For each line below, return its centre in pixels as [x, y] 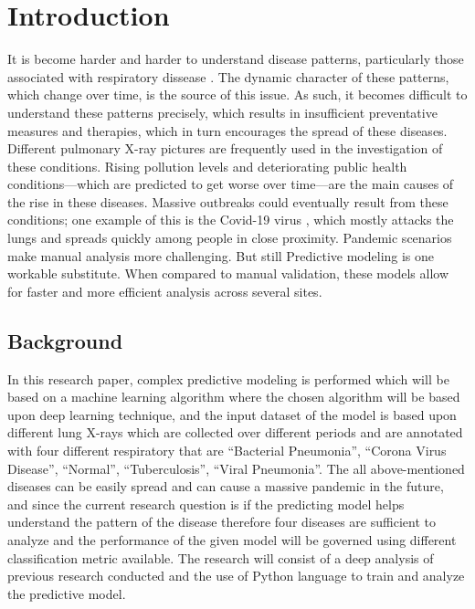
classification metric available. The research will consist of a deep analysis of [221, 557]
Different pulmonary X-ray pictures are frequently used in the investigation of [225, 148]
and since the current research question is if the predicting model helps [206, 504]
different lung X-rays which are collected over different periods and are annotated [235, 432]
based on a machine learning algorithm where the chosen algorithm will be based [234, 397]
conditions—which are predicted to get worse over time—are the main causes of [231, 184]
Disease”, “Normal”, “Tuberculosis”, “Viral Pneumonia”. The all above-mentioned [236, 468]
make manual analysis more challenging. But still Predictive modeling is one [221, 255]
